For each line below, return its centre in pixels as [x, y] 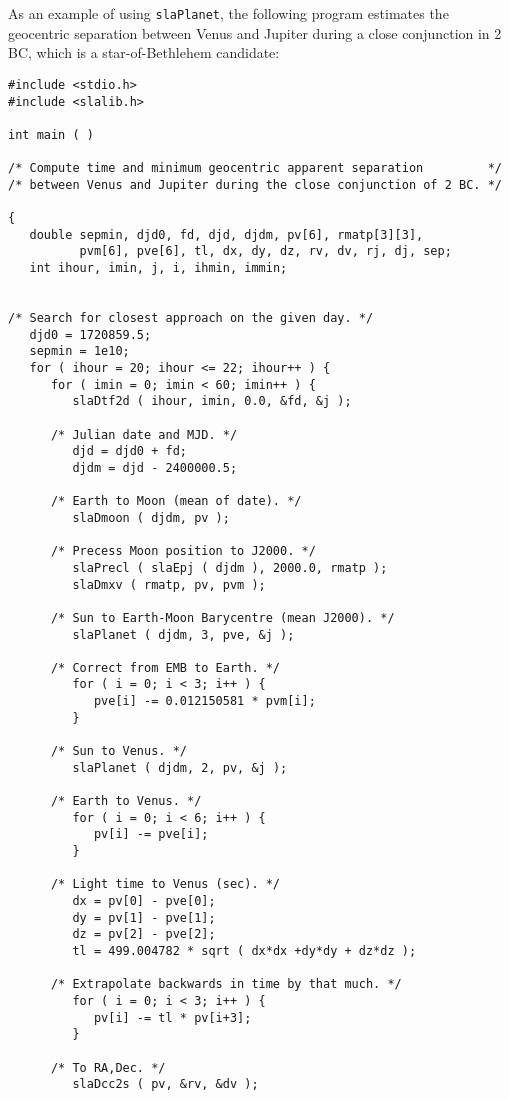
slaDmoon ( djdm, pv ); [151, 517]
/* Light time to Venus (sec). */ [165, 884]
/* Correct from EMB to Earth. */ [165, 667]
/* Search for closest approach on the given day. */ [191, 318]
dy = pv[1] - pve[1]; [144, 917]
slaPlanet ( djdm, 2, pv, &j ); [180, 767]
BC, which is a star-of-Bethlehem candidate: [144, 52]
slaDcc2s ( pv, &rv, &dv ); [165, 1084]
